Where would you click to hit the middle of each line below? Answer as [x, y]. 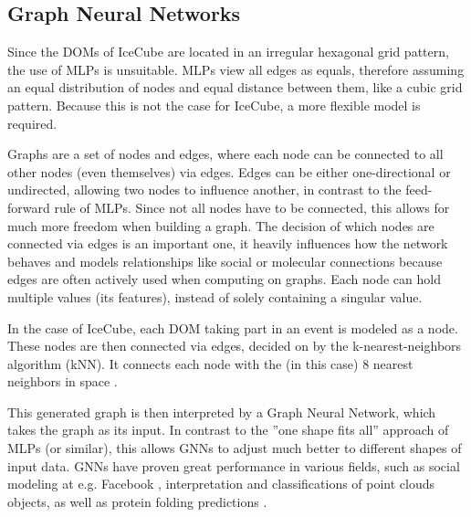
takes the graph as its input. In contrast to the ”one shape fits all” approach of [228, 430]
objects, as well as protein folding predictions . [137, 501]
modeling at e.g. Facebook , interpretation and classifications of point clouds [221, 484]
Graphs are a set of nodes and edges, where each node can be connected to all [225, 154]
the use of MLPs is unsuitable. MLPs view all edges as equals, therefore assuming [236, 69]
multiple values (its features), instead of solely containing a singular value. [215, 296]
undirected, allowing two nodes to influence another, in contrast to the [204, 190]
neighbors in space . [63, 381]
